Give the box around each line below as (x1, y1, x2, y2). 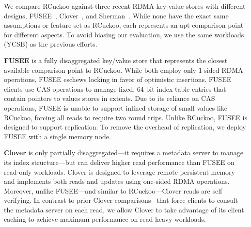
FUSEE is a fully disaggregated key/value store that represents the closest (4, 55, 228, 65)
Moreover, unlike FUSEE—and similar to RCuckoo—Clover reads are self (4, 185, 222, 195)
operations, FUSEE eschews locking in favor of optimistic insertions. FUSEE (4, 74, 232, 84)
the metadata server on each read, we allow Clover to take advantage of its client (4, 204, 244, 214)
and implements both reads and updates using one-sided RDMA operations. (4, 176, 230, 186)
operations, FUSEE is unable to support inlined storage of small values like (4, 102, 227, 113)
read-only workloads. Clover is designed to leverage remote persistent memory (4, 166, 235, 177)
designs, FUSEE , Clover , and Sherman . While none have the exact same (4, 10, 229, 20)
